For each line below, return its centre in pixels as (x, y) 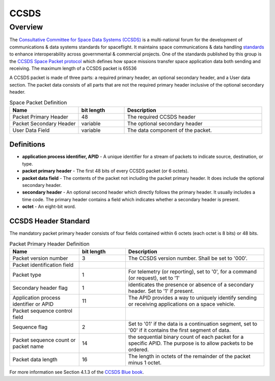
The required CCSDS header (161, 117)
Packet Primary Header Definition (50, 243)
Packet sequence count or (44, 340)
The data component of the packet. (170, 130)
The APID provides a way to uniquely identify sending (193, 297)
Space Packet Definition (38, 102)
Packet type (27, 275)
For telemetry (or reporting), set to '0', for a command (193, 271)
